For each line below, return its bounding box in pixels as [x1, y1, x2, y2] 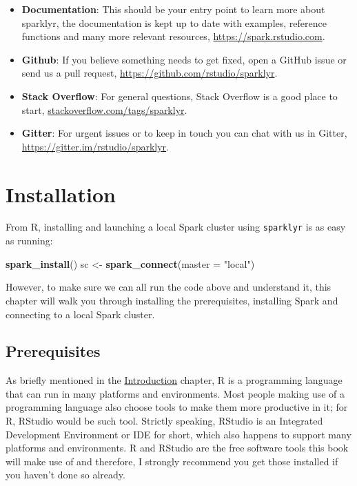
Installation [6, 179, 116, 208]
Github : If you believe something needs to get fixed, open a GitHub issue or [21, 52, 347, 66]
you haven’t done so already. [6, 467, 125, 482]
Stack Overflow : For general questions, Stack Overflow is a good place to [21, 88, 338, 103]
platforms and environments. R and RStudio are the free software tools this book [6, 440, 349, 455]
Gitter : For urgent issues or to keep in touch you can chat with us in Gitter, [21, 126, 347, 140]
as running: [6, 233, 53, 248]
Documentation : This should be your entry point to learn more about [21, 2, 325, 16]
